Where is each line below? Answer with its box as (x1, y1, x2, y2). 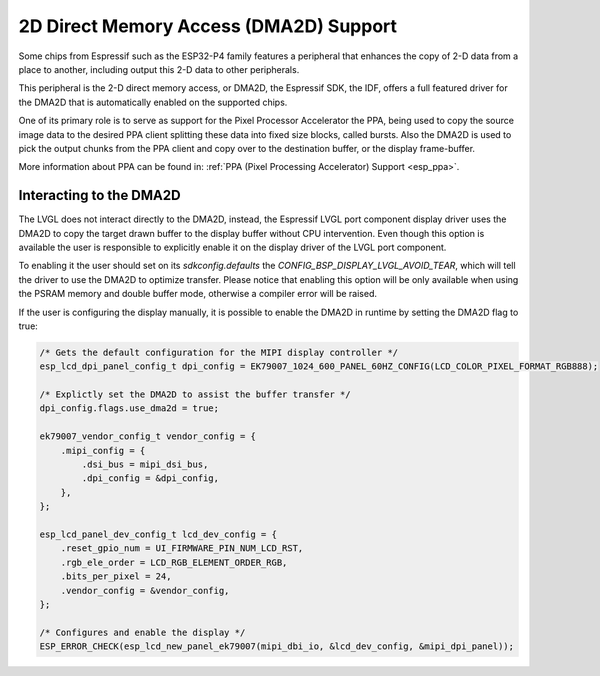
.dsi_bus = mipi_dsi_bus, (81, 459, 209, 470)
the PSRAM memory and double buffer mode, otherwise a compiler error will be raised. (18, 288, 377, 300)
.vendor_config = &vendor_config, (60, 585, 230, 596)
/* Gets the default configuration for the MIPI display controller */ (39, 346, 399, 358)
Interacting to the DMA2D (18, 187, 181, 204)
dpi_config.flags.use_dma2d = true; (39, 403, 220, 414)
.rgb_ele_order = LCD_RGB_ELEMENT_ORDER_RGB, (60, 556, 288, 568)
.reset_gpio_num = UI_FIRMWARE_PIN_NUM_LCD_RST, (60, 543, 304, 554)
